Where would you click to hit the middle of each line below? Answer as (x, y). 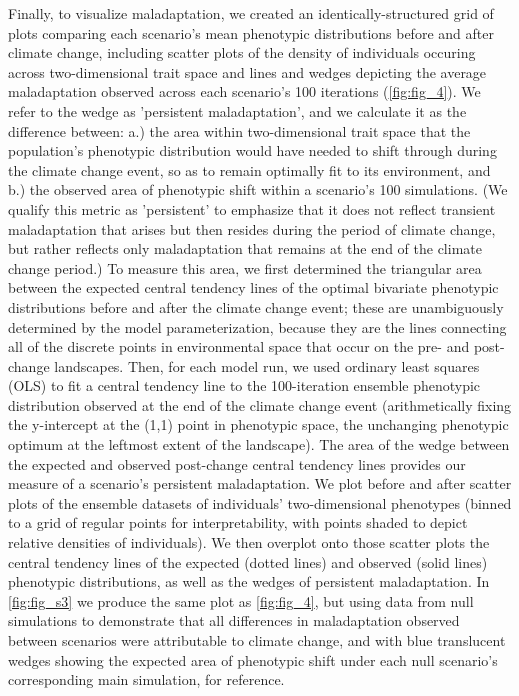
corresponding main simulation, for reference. (146, 679)
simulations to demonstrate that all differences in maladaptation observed (234, 620)
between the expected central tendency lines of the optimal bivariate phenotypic (253, 287)
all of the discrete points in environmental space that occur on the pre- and (239, 346)
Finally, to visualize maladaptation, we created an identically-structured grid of (251, 13)
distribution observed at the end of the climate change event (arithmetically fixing (260, 404)
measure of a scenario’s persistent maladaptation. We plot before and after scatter (260, 483)
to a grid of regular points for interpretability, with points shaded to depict (238, 522)
